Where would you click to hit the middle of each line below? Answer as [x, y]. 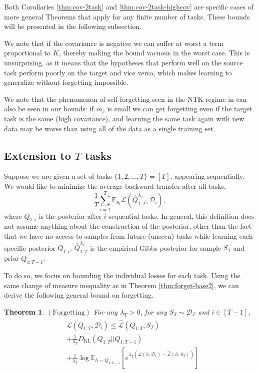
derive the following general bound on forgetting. [79, 295]
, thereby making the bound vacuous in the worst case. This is [154, 53]
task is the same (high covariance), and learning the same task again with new [124, 118]
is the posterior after [70, 215]
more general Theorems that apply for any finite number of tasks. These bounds [127, 16]
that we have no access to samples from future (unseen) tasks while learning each [128, 236]
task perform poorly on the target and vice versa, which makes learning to [118, 72]
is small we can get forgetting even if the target [180, 109]
